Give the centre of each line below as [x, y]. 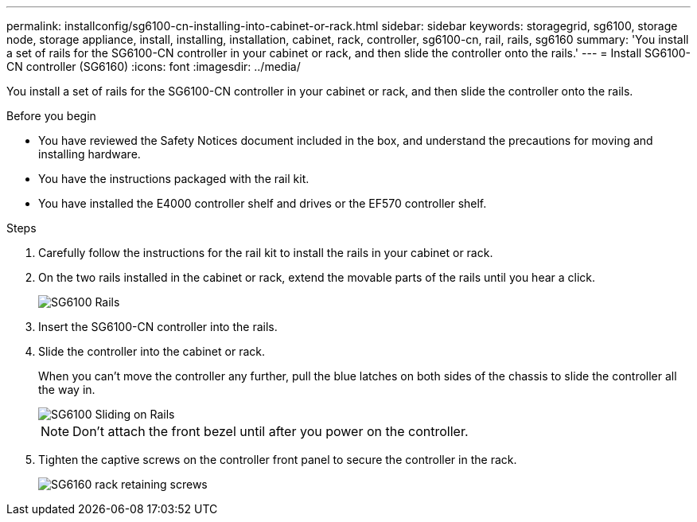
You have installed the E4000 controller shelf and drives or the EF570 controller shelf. [263, 203]
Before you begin [51, 116]
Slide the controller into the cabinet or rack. [152, 351]
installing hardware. [90, 154]
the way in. [67, 390]
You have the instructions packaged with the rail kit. [174, 179]
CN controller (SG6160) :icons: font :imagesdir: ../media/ [154, 66]
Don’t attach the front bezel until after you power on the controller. [271, 431]
